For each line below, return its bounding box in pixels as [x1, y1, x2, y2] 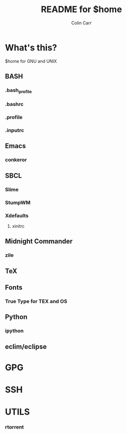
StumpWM [5, 199, 31, 206]
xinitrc [12, 223, 25, 229]
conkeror [5, 156, 27, 163]
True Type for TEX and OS [5, 298, 67, 305]
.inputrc [5, 127, 24, 134]
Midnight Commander [5, 237, 73, 245]
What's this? [5, 42, 57, 53]
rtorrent [5, 424, 24, 431]
